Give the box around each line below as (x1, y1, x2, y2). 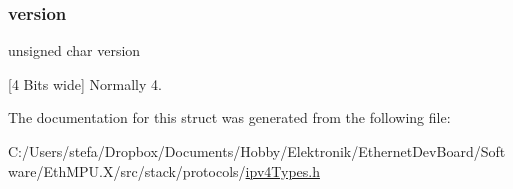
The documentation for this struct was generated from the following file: (8, 107, 451, 128)
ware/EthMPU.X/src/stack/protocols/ (8, 160, 246, 181)
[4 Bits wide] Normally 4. (8, 73, 162, 94)
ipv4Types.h (245, 160, 320, 181)
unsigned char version (8, 40, 141, 61)
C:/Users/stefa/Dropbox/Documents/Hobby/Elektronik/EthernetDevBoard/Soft (8, 141, 506, 161)
